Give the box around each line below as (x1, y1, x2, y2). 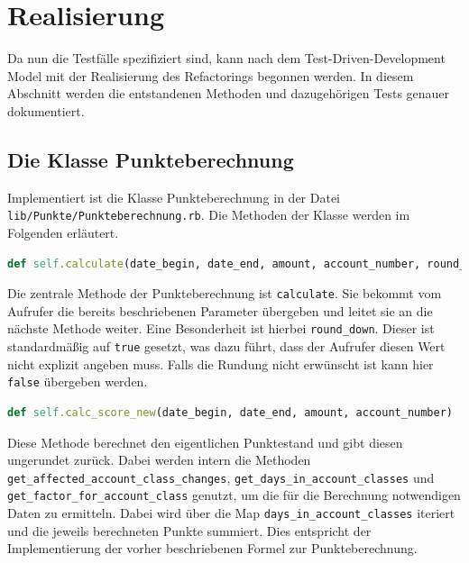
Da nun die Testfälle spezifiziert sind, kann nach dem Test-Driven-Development (7, 49, 446, 68)
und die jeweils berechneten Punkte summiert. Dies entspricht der (7, 521, 372, 540)
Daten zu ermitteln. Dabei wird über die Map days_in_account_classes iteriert (7, 504, 455, 522)
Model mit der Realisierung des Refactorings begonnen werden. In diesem (7, 66, 414, 85)
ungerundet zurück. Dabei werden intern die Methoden (7, 450, 311, 469)
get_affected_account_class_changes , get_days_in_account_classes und (7, 468, 435, 486)
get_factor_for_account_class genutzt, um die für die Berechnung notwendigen (7, 486, 461, 504)
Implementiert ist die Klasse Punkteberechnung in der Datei (7, 187, 341, 206)
